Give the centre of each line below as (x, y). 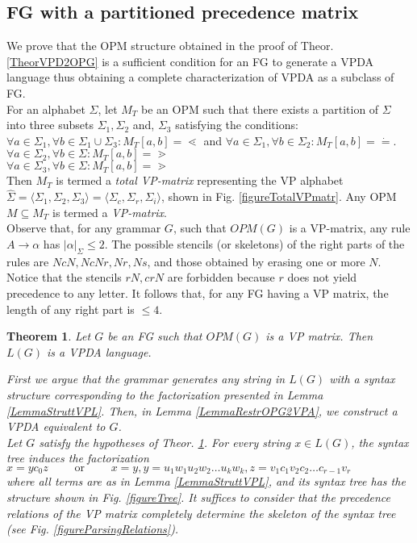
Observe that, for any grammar (84, 228)
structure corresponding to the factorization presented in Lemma (165, 394)
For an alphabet (46, 109)
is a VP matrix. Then (319, 336)
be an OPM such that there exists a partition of (260, 109)
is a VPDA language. (99, 351)
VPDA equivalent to (56, 426)
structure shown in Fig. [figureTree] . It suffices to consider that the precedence (199, 497)
